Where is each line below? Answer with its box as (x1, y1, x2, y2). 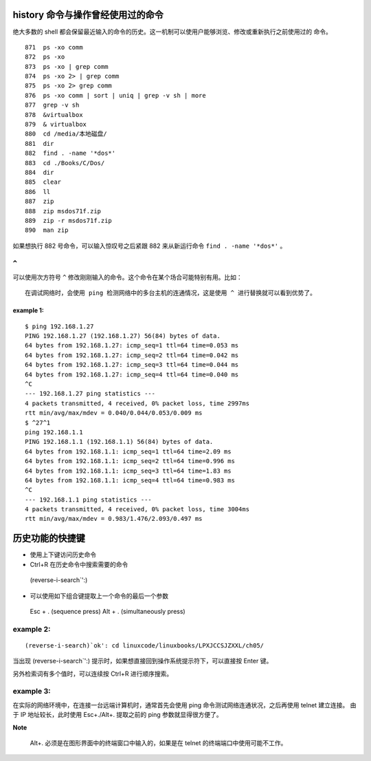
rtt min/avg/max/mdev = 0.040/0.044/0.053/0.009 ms (25, 409, 203, 417)
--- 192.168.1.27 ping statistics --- (25, 389, 156, 398)
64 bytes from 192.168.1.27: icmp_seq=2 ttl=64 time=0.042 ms (25, 351, 239, 359)
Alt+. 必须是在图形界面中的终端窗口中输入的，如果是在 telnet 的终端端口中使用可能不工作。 (30, 738, 287, 747)
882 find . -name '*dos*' (25, 149, 116, 158)
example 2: (12, 624, 51, 634)
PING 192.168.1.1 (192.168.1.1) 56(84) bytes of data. (25, 438, 214, 446)
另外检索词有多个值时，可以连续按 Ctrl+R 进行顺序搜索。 (12, 669, 173, 678)
